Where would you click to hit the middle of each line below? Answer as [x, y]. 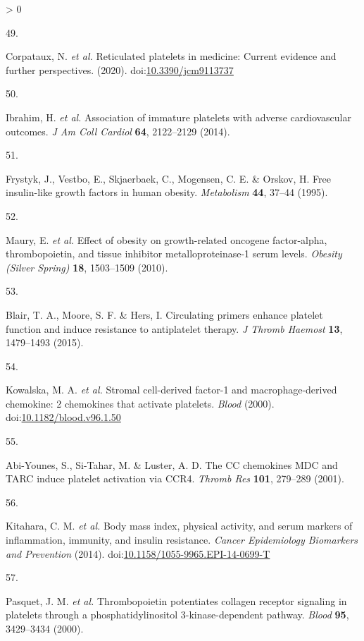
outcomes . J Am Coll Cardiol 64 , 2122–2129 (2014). [118, 131]
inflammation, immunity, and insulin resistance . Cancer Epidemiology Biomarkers [182, 540]
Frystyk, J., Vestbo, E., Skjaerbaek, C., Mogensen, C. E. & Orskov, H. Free [168, 178]
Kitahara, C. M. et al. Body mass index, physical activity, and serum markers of [179, 526]
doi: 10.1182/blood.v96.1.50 [63, 417]
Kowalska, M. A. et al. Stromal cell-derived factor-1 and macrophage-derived [171, 390]
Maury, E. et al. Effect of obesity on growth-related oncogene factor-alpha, [167, 239]
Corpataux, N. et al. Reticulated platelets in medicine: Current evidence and [171, 56]
